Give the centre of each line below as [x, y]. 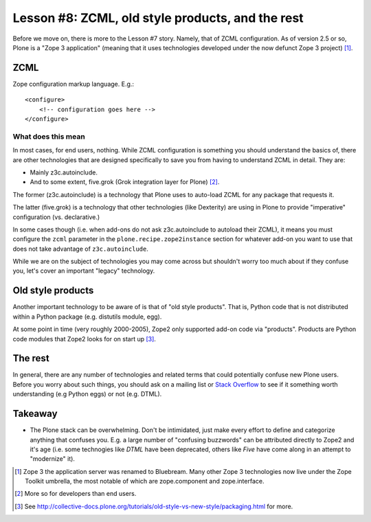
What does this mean [49, 136]
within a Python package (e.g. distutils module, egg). [87, 317]
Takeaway [35, 414]
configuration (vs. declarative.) [56, 217]
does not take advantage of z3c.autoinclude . [81, 249]
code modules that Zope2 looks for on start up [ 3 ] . [84, 339]
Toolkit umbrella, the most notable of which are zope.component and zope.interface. [145, 481]
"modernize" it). [53, 459]
